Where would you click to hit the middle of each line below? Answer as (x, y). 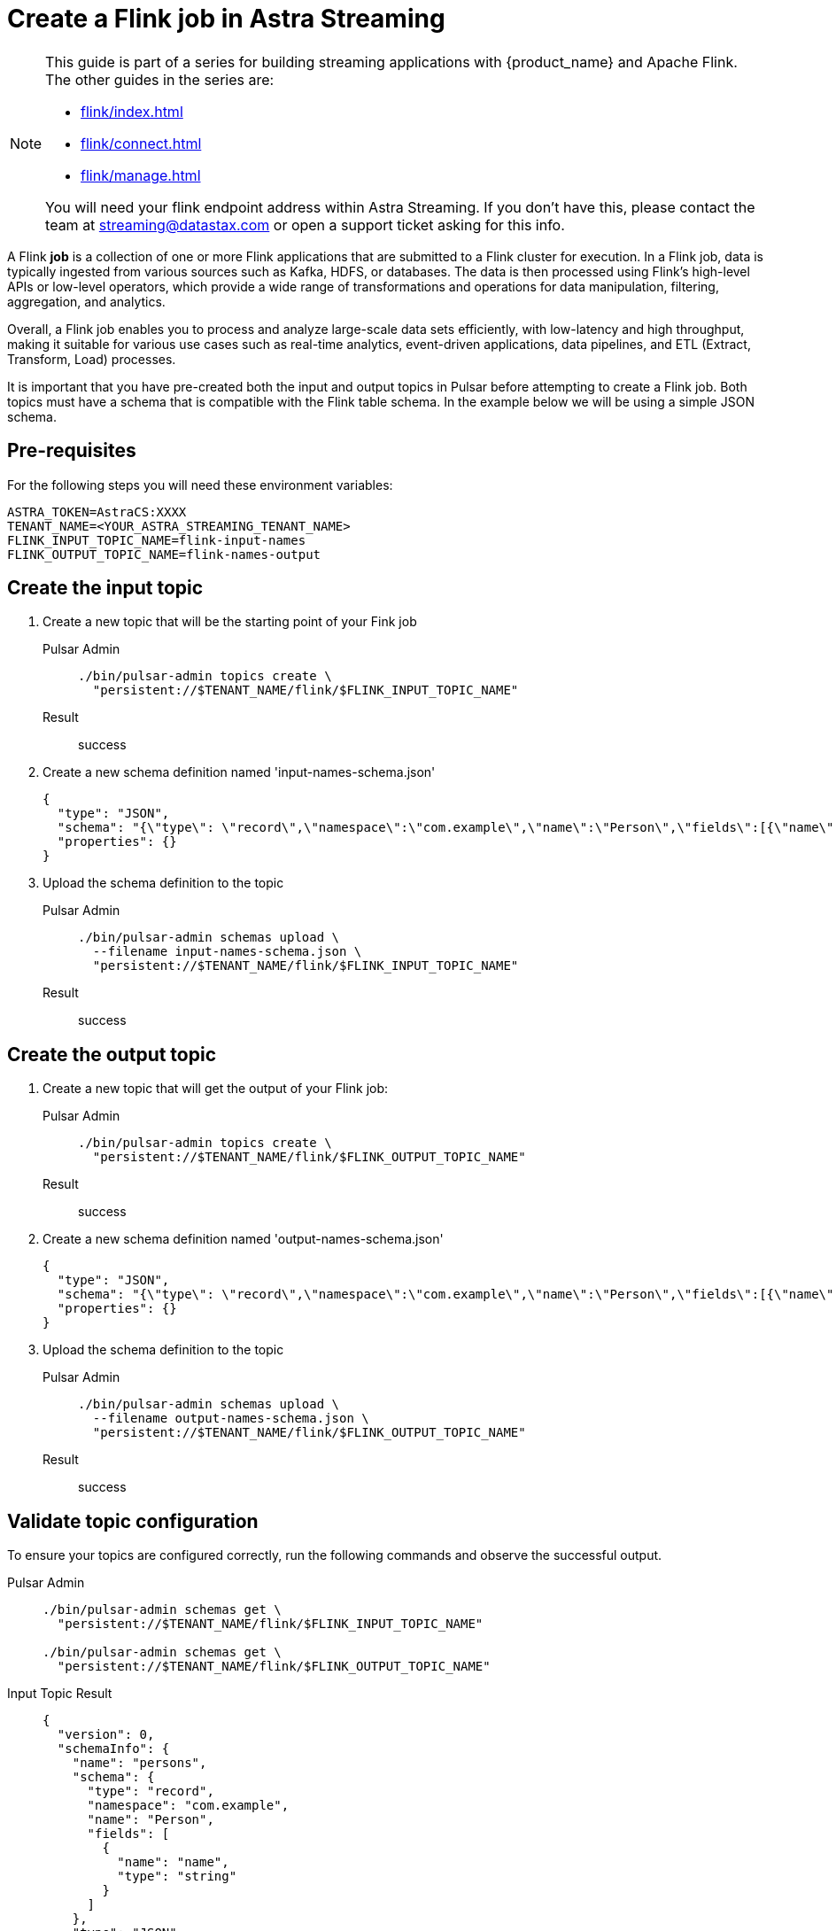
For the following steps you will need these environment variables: (200, 485)
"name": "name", (173, 1862)
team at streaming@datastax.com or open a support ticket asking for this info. (305, 225)
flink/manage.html (141, 175)
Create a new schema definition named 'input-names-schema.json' (239, 772)
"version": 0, (106, 1735)
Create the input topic (105, 588)
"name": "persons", (139, 1763)
